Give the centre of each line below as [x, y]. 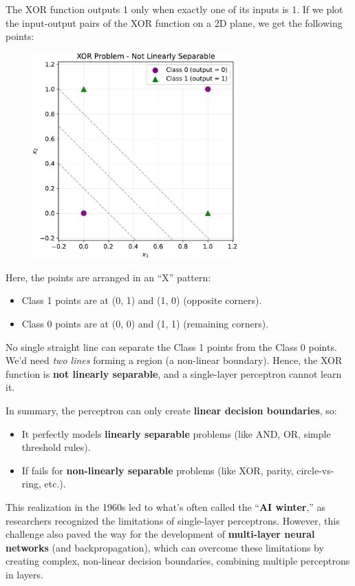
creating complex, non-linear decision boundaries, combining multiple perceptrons [178, 561]
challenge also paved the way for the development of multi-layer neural [160, 534]
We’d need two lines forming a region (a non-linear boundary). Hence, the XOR [174, 360]
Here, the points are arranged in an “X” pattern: [108, 277]
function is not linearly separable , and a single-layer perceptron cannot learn [174, 373]
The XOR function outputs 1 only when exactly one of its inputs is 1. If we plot [174, 9]
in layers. [24, 574]
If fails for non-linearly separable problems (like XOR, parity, [158, 470]
